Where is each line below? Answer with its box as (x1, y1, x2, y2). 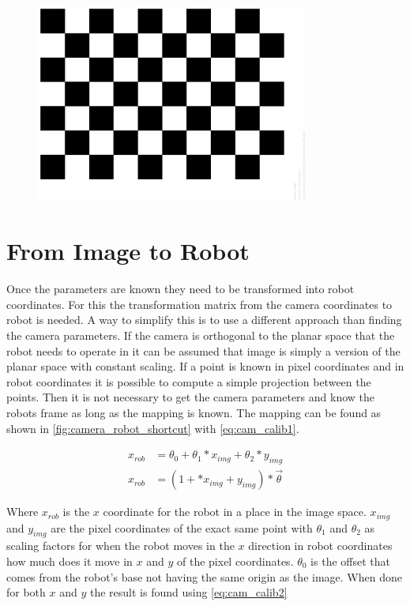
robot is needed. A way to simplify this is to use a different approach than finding (6, 311, 402, 328)
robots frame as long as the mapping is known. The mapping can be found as (6, 404, 382, 420)
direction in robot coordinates (248, 537, 393, 554)
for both (6, 584, 46, 600)
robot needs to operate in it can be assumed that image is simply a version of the (6, 342, 401, 359)
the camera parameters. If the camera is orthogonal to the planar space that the (6, 326, 395, 343)
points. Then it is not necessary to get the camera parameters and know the (6, 389, 374, 405)
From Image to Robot (6, 235, 250, 267)
